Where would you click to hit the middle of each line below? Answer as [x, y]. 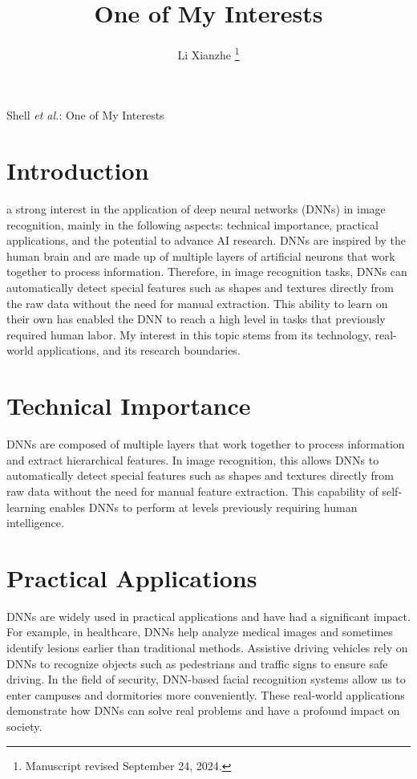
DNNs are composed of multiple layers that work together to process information [206, 444]
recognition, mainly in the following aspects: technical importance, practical [192, 224]
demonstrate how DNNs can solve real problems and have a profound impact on [203, 710]
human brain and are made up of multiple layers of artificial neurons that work [201, 256]
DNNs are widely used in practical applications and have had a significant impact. [208, 616]
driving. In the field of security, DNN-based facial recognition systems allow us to [206, 679]
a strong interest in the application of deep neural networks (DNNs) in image [196, 209]
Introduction [78, 170]
